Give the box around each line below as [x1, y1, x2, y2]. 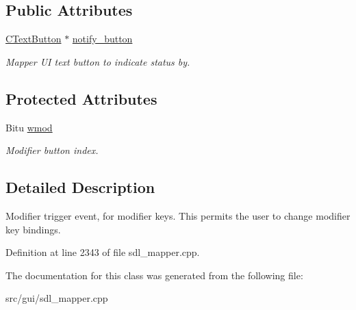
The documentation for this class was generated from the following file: [5, 268, 303, 282]
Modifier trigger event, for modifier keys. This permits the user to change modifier [5, 208, 351, 222]
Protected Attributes [5, 88, 157, 109]
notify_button [72, 31, 133, 46]
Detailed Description [5, 177, 155, 198]
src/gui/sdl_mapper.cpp [5, 291, 108, 305]
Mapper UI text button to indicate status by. [5, 54, 190, 68]
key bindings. [5, 222, 61, 236]
